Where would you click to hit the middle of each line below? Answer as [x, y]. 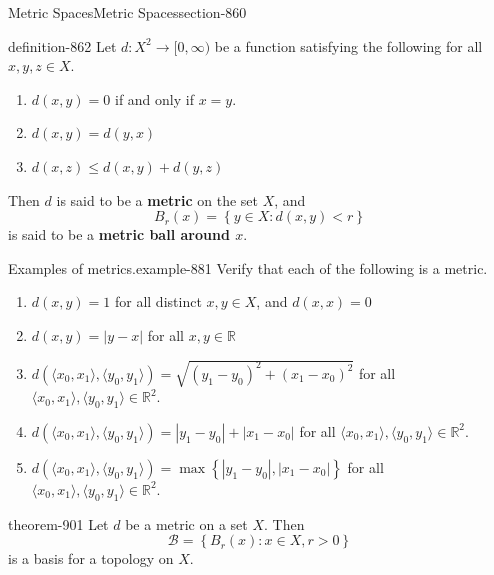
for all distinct [158, 301]
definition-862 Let [62, 45]
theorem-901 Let [58, 523]
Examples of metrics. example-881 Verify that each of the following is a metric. [248, 267]
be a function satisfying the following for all [348, 45]
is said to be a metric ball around [119, 234]
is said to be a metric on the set [157, 199]
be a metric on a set [186, 523]
